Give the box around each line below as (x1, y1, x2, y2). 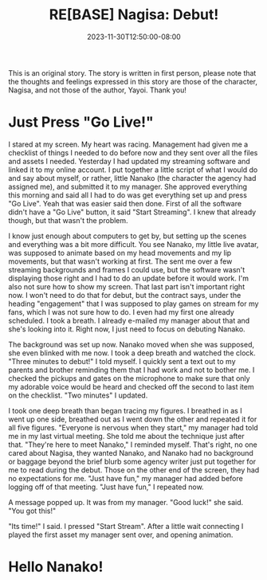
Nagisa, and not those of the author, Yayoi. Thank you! (8, 85, 187, 95)
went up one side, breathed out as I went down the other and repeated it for (8, 414, 257, 424)
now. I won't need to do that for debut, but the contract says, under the (8, 290, 241, 300)
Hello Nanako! (8, 558, 104, 576)
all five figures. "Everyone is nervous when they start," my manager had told (8, 422, 259, 432)
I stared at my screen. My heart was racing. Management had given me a (8, 139, 249, 149)
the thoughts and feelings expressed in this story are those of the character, (8, 76, 257, 86)
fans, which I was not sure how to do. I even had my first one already (8, 307, 235, 316)
